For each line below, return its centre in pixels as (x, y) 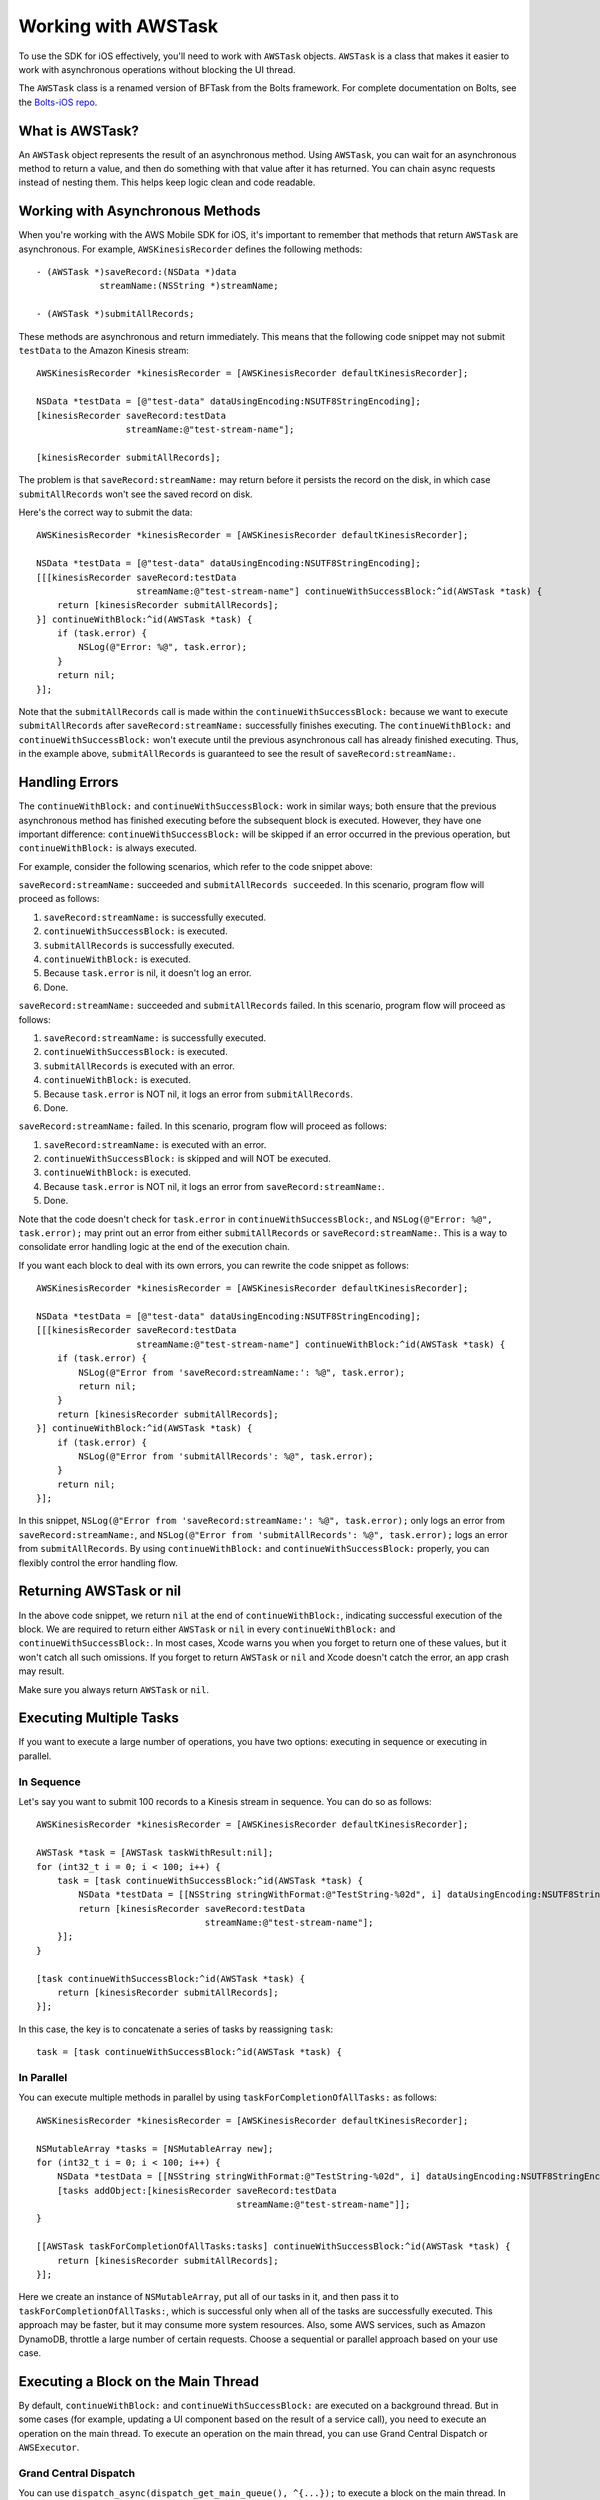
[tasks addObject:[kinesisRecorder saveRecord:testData (196, 2190)
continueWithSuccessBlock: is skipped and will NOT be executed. (187, 1159)
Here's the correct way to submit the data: (105, 512)
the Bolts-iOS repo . (58, 102)
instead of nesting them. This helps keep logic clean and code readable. (167, 182)
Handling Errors (68, 782)
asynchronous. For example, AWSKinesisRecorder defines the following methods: (190, 249)
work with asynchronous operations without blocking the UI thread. (157, 69)
